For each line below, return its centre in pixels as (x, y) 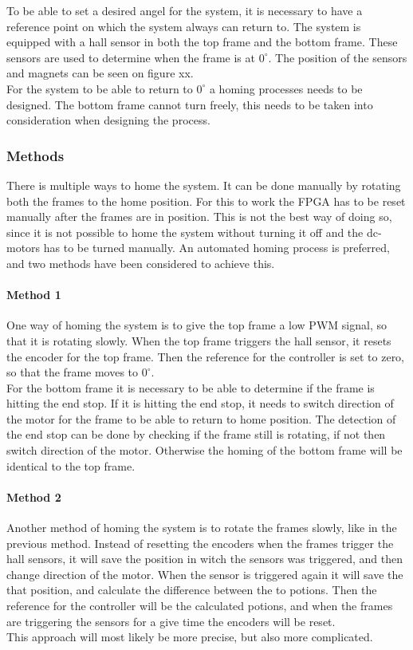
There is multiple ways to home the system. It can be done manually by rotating (204, 185)
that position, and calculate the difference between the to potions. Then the (192, 590)
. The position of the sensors (338, 57)
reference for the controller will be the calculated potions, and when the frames (200, 606)
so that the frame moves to (73, 372)
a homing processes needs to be (286, 88)
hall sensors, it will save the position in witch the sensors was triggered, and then (205, 559)
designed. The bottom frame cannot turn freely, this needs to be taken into (190, 104)
